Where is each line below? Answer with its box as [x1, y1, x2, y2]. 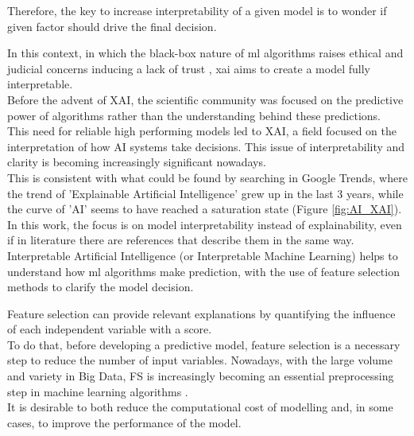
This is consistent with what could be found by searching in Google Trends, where [7, 169, 408, 185]
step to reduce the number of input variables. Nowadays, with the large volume [7, 352, 393, 368]
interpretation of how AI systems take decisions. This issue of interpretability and [7, 138, 405, 154]
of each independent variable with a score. [7, 321, 212, 337]
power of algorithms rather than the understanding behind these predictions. [7, 107, 381, 123]
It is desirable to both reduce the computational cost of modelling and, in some [7, 399, 393, 415]
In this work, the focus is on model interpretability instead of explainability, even [7, 216, 402, 232]
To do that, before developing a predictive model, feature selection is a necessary [7, 336, 400, 352]
